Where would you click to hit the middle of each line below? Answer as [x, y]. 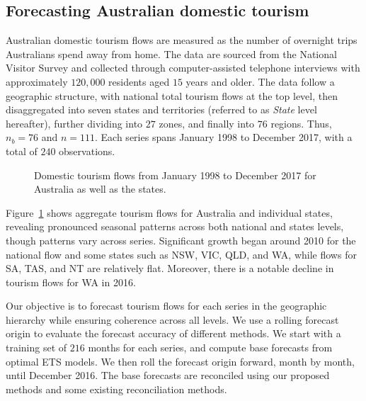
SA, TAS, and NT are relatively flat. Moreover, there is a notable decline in [170, 268]
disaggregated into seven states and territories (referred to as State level [161, 109]
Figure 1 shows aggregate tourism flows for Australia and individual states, [169, 212]
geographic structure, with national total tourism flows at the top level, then [172, 95]
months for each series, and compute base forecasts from [210, 348]
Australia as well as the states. [100, 189]
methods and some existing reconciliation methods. [116, 389]
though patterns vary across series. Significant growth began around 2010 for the [181, 240]
